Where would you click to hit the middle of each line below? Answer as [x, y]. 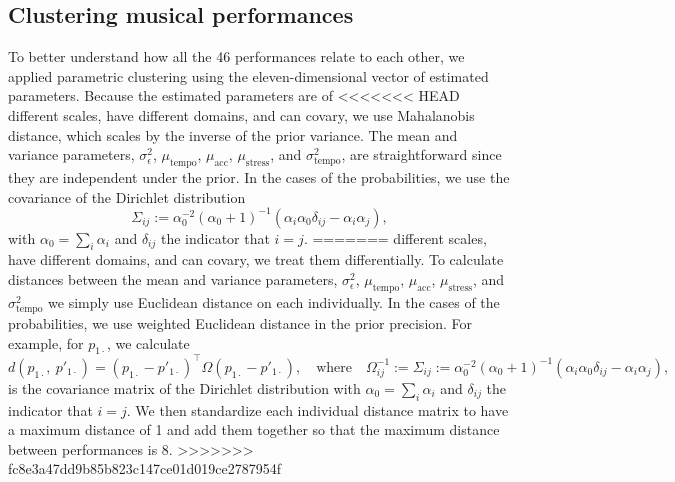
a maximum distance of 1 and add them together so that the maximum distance [254, 429]
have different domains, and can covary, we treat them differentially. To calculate [256, 259]
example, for [46, 342]
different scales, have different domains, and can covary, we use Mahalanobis [241, 114]
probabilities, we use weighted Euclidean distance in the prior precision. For [240, 323]
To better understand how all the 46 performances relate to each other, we [236, 56]
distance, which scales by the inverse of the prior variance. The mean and [233, 134]
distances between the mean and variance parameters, [173, 279]
